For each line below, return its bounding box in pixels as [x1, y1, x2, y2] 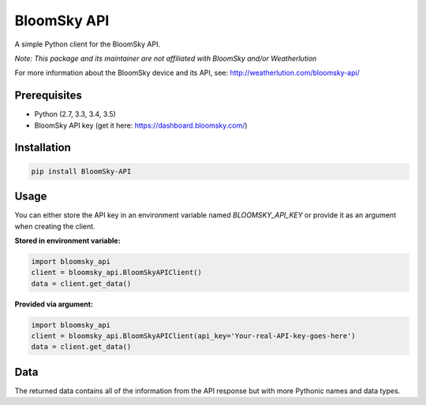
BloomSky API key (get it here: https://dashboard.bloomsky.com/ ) [34, 121, 248, 130]
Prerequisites [14, 89, 82, 102]
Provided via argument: [14, 299, 94, 309]
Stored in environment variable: [14, 236, 121, 245]
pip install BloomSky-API [31, 166, 132, 176]
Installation [14, 141, 71, 154]
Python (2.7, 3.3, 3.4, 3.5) [34, 110, 116, 119]
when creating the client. [14, 221, 95, 231]
